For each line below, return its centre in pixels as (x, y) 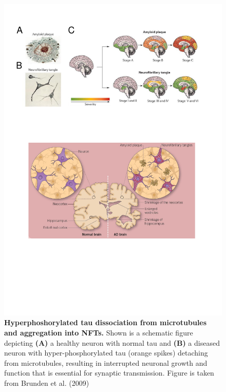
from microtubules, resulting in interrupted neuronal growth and (106, 362)
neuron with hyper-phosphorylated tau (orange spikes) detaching (106, 353)
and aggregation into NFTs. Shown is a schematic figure (99, 332)
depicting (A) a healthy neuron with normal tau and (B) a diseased (112, 342)
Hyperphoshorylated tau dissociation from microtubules (106, 322)
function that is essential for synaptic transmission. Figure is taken (109, 373)
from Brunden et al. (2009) (47, 382)
